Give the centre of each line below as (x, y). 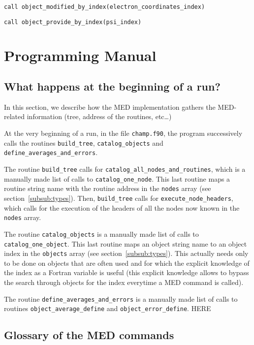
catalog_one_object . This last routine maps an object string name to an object (126, 243)
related (15, 116)
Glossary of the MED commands (89, 335)
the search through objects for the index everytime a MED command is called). (124, 282)
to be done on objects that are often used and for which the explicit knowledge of (127, 263)
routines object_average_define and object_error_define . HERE (108, 308)
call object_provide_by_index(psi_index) (73, 22)
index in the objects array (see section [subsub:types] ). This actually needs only (126, 253)
